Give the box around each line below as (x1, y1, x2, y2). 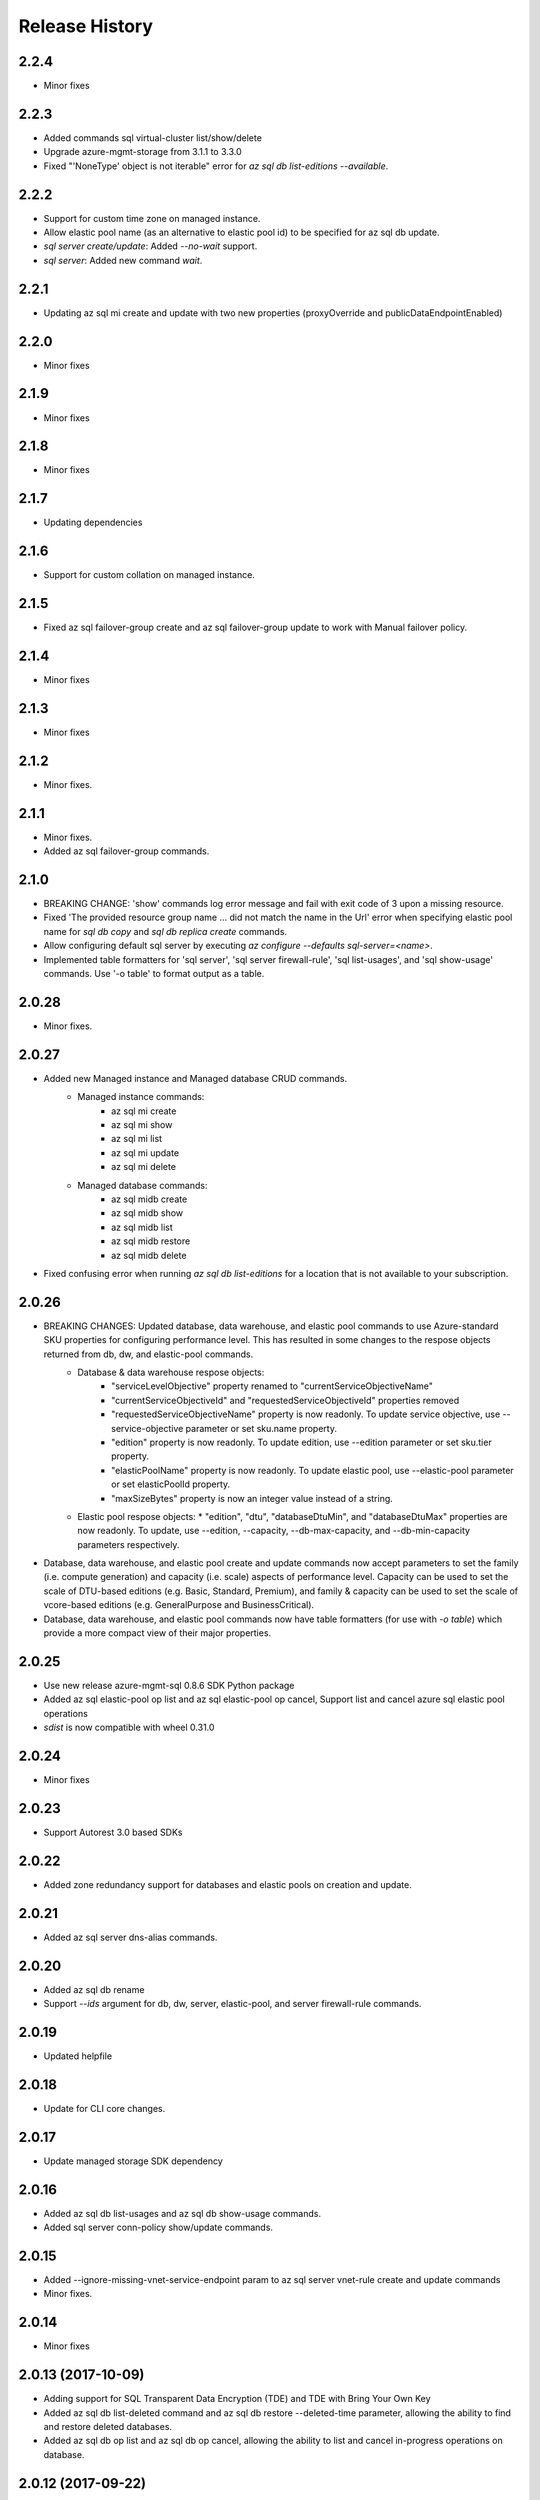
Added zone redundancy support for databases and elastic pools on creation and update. (43, 1878, 412, 1890)
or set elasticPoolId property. (111, 1478, 231, 1490)
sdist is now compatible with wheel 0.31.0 (43, 1721, 215, 1734)
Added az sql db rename (43, 1983, 145, 1995)
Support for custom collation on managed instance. (43, 569, 255, 581)
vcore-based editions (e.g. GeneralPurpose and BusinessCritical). (43, 1599, 315, 1611)
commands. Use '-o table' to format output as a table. (43, 968, 265, 980)
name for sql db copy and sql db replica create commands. (43, 925, 288, 937)
